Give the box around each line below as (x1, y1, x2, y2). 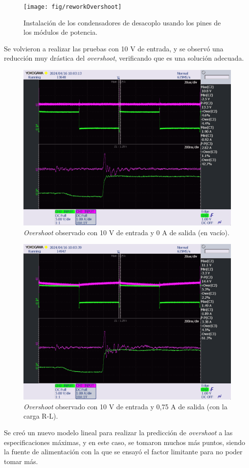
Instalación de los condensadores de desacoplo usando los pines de (23, 17, 221, 27)
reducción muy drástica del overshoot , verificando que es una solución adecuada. (4, 53, 244, 63)
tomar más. (4, 456, 38, 466)
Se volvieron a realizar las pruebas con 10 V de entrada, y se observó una (4, 43, 224, 53)
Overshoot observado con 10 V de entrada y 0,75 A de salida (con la (23, 401, 227, 411)
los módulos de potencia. (23, 27, 98, 37)
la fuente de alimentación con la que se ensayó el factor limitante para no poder (4, 446, 243, 457)
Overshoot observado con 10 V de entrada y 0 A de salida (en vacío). (23, 227, 229, 237)
